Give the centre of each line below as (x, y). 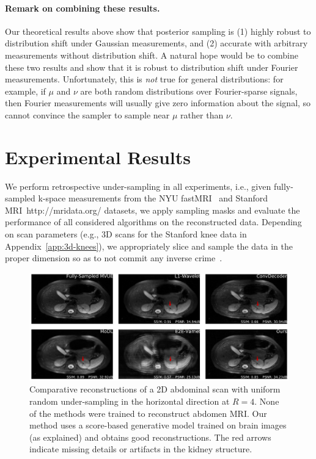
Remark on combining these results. (83, 8)
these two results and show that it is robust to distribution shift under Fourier (152, 67)
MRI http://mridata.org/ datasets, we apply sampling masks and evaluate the (152, 210)
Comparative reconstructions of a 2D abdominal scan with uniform (155, 389)
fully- (283, 186)
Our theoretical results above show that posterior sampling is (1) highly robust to (158, 31)
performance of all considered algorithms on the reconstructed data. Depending (153, 222)
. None (267, 401)
